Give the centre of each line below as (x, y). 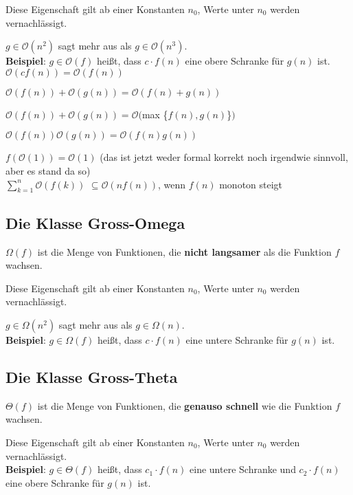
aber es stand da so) (48, 170)
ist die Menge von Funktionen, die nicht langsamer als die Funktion (184, 251)
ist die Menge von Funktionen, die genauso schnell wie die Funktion (185, 405)
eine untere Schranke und (243, 469)
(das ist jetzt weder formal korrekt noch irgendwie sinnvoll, (224, 157)
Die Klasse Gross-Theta (92, 376)
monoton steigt (251, 184)
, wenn (172, 184)
